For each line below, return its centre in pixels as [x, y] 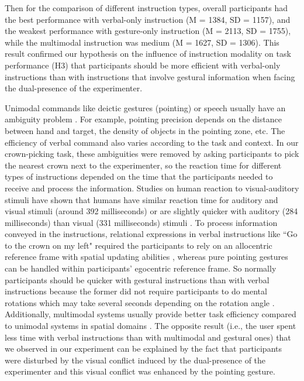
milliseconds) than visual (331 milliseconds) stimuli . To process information [141, 222]
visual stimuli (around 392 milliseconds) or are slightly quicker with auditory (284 [151, 211]
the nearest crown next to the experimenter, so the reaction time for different [143, 165]
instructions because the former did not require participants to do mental [136, 291]
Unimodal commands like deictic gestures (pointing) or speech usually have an [145, 107]
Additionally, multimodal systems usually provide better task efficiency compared [151, 314]
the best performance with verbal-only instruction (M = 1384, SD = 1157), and [148, 19]
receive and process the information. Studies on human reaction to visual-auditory [152, 188]
